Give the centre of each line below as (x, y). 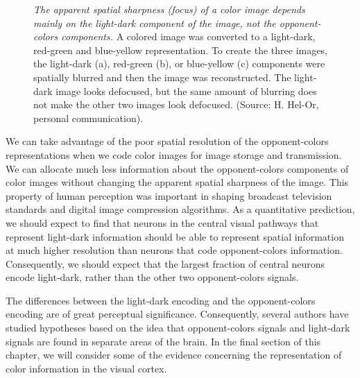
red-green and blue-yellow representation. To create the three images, (180, 50)
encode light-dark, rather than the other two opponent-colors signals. (152, 277)
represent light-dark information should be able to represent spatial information (175, 236)
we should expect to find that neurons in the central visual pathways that (162, 222)
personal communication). (88, 118)
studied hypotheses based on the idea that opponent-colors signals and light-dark (178, 328)
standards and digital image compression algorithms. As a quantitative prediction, (180, 209)
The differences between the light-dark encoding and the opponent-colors (161, 300)
